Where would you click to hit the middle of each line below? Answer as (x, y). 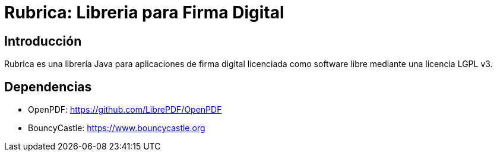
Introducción (43, 41)
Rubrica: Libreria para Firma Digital (144, 12)
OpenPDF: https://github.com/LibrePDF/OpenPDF (125, 110)
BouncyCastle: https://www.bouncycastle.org (117, 128)
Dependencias (48, 87)
